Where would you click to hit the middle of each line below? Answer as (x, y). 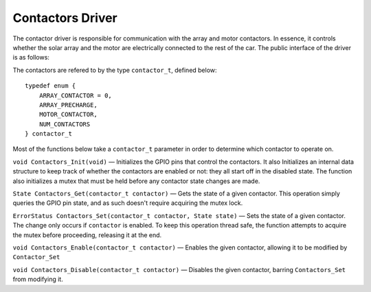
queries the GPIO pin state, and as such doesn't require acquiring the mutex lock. (128, 203)
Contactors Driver (65, 18)
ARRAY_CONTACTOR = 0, (76, 95)
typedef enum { (50, 86)
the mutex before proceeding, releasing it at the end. (87, 235)
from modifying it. (38, 279)
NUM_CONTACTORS (65, 124)
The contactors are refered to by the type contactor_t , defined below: (115, 70)
